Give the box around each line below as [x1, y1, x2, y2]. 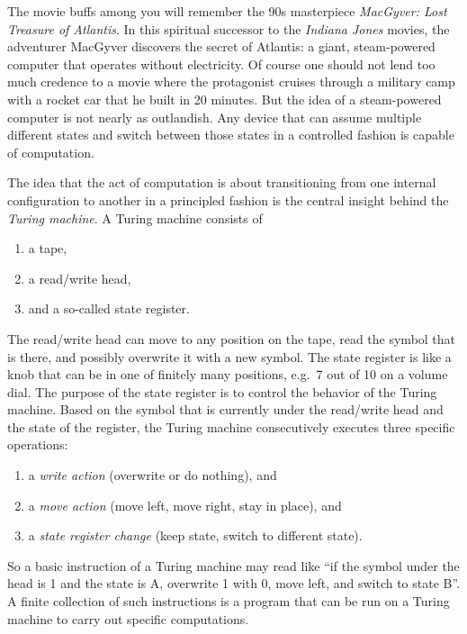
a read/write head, [28, 268, 131, 287]
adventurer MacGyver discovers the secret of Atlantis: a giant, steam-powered [7, 37, 436, 56]
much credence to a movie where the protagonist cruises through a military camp [7, 72, 455, 91]
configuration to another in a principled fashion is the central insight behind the [7, 190, 449, 209]
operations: [7, 435, 68, 454]
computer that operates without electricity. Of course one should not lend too [7, 54, 436, 73]
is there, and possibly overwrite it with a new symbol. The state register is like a [7, 347, 452, 366]
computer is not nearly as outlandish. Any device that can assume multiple [7, 107, 422, 126]
